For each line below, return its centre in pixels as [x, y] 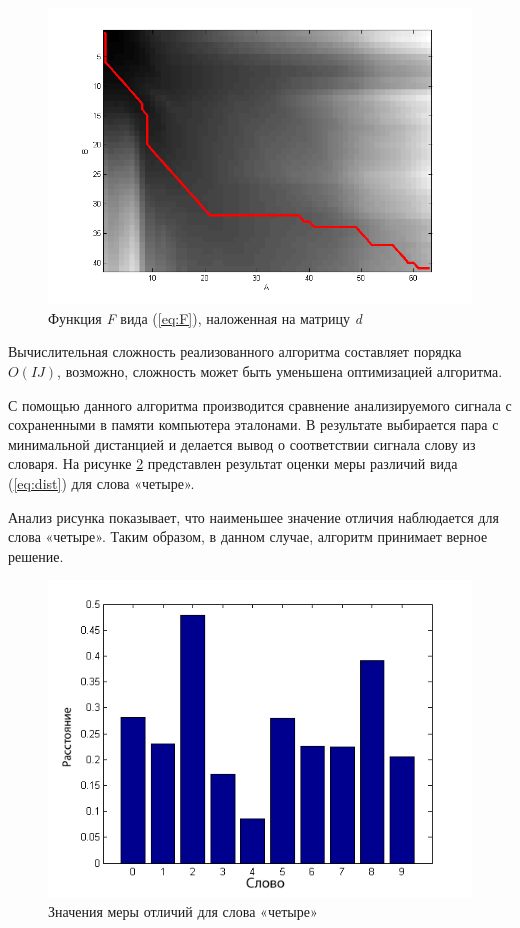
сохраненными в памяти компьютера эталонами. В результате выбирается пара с [253, 424]
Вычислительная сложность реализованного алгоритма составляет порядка [235, 351]
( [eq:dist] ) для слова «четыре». [101, 482]
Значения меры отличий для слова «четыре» [183, 911]
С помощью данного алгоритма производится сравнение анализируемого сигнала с [260, 404]
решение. [36, 555]
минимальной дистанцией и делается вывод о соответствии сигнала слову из [242, 443]
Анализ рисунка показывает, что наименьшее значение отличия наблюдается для [253, 516]
